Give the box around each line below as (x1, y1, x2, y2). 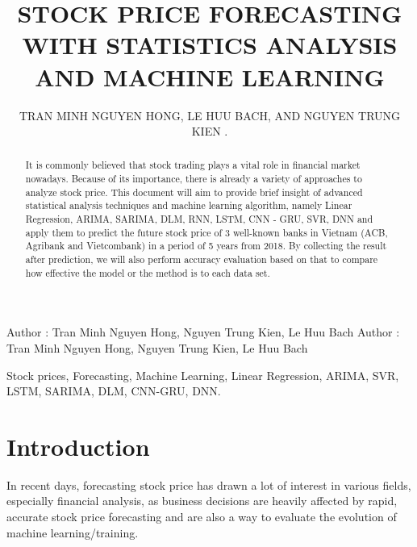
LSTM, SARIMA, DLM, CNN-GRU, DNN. (6, 382, 221, 399)
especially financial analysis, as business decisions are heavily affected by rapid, (6, 492, 398, 509)
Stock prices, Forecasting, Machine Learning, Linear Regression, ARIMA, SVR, (6, 366, 399, 383)
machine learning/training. (6, 524, 139, 541)
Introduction (6, 429, 150, 462)
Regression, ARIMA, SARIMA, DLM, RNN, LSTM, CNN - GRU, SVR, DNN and (25, 212, 373, 226)
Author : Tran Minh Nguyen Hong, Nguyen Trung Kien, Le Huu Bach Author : (6, 324, 400, 340)
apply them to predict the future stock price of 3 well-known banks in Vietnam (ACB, (25, 225, 388, 239)
